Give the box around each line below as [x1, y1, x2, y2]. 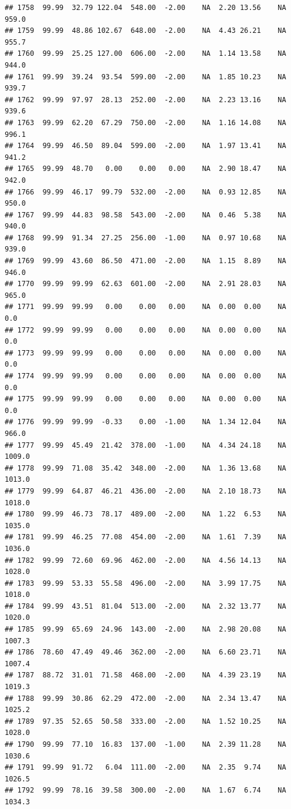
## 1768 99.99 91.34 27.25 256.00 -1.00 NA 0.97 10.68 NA [5, 233, 286, 242]
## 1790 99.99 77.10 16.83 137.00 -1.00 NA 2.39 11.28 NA [5, 740, 286, 748]
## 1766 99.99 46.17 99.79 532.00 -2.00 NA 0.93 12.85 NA [5, 187, 286, 196]
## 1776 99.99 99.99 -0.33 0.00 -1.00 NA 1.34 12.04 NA [5, 418, 286, 427]
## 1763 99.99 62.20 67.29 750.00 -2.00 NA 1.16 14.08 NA [5, 118, 286, 127]
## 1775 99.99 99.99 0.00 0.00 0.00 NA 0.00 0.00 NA [5, 395, 286, 404]
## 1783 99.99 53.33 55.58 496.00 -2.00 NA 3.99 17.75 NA [5, 579, 286, 588]
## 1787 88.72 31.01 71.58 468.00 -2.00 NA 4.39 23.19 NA [5, 671, 286, 680]
